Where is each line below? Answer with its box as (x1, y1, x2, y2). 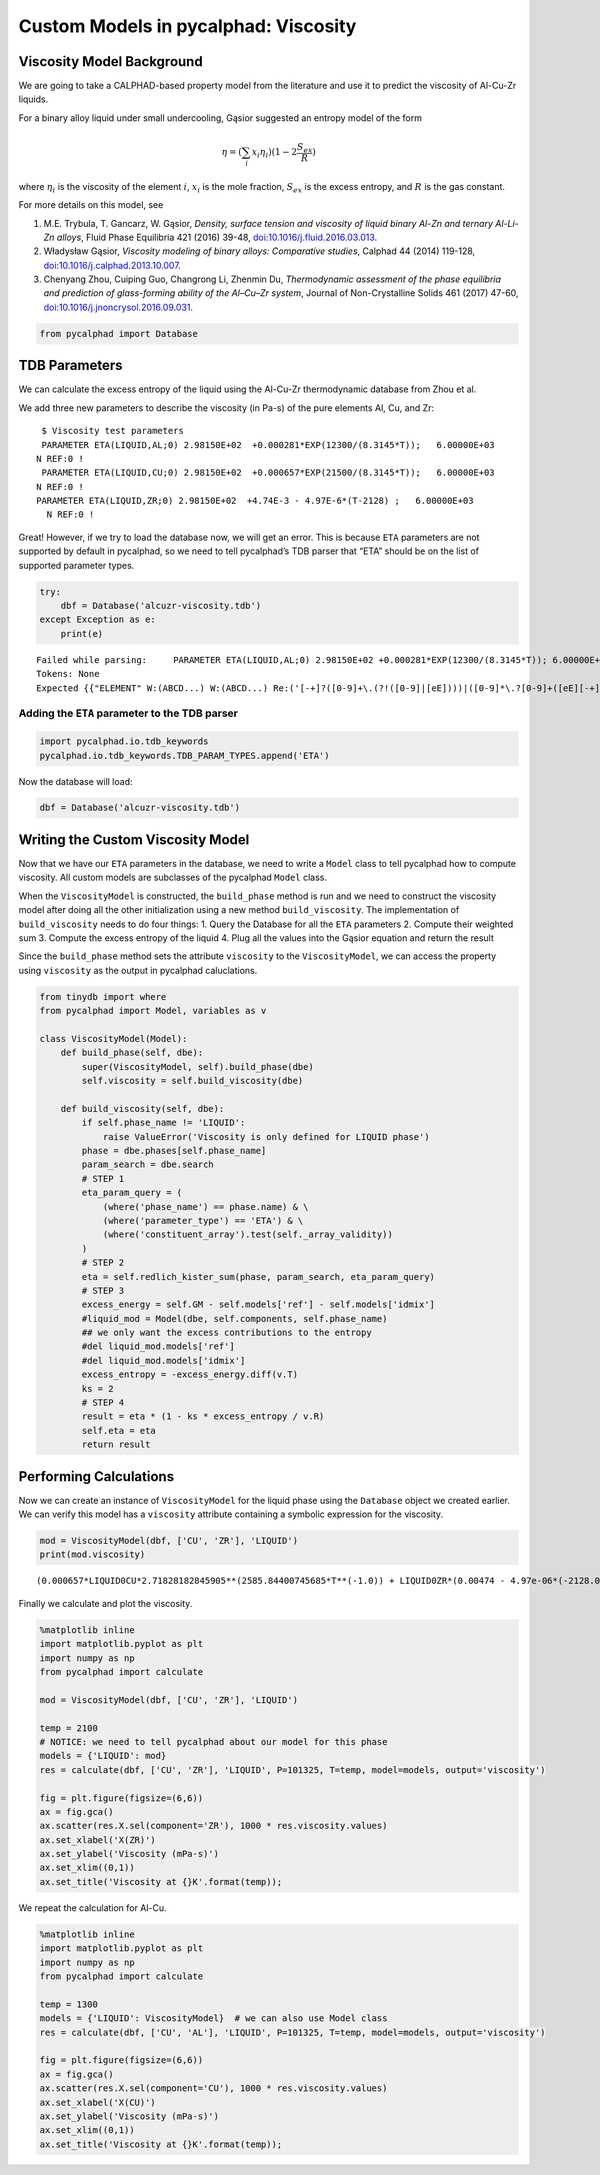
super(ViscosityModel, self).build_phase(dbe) (81, 1061, 314, 1072)
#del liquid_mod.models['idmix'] (81, 1355, 246, 1366)
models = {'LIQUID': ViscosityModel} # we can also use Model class (39, 2013, 388, 2024)
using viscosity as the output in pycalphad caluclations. (18, 964, 258, 976)
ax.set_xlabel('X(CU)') (39, 2096, 157, 2108)
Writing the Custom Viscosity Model (18, 831, 250, 848)
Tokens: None (36, 668, 100, 680)
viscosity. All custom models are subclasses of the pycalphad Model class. (18, 871, 327, 884)
